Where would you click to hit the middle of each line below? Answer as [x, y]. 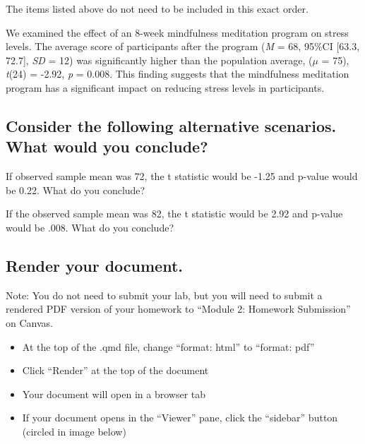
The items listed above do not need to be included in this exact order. [157, 8]
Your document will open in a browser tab [114, 394]
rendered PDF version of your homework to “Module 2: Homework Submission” [178, 309]
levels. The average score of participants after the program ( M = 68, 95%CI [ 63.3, [183, 46]
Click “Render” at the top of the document [115, 370]
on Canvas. [29, 322]
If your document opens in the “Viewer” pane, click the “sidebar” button [180, 418]
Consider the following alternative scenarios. [171, 125]
